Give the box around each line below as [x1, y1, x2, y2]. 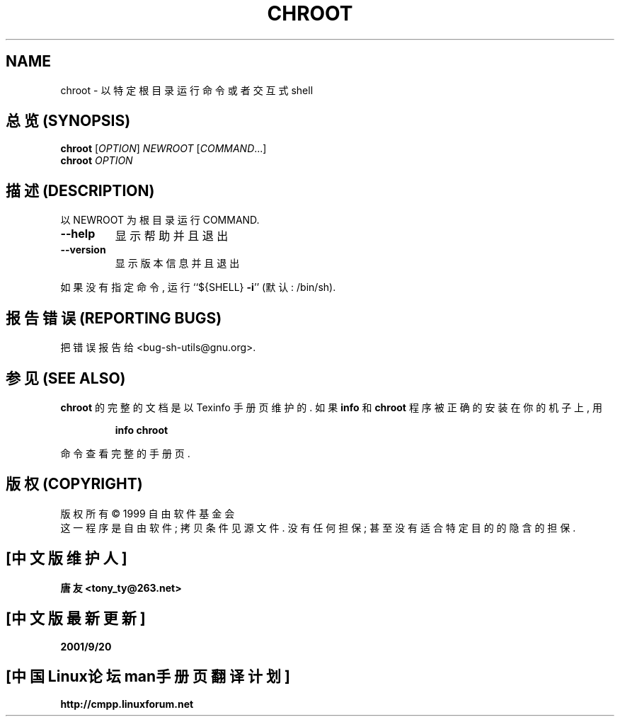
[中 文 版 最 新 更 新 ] [6, 609, 146, 628]
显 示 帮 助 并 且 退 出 [115, 229, 229, 243]
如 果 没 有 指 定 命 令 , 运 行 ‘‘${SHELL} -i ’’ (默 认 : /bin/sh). [60, 281, 336, 294]
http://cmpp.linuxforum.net [60, 698, 194, 711]
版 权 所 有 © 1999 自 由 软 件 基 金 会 [60, 507, 235, 520]
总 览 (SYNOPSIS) [6, 112, 131, 130]
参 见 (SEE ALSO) [6, 369, 126, 387]
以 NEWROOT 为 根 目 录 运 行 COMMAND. [60, 214, 260, 227]
